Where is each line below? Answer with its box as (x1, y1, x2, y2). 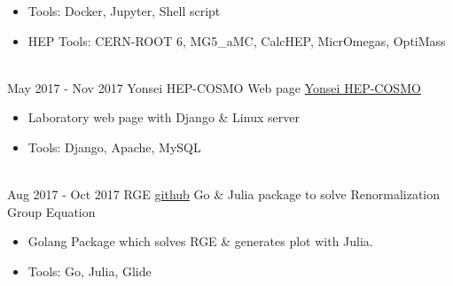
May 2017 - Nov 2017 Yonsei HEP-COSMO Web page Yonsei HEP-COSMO (7, 78, 421, 97)
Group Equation (7, 202, 96, 220)
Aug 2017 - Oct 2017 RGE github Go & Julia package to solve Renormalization (7, 185, 441, 204)
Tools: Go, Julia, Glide (27, 261, 152, 280)
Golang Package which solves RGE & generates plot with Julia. (27, 232, 373, 251)
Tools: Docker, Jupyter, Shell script (27, 2, 221, 19)
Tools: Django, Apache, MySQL (27, 137, 201, 156)
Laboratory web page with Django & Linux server (27, 108, 300, 127)
